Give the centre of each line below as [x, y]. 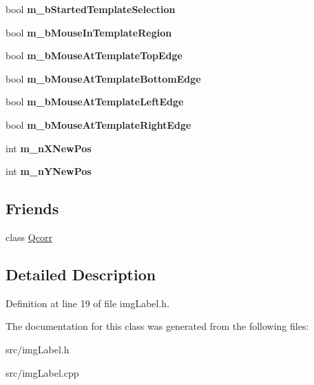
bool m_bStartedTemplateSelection [91, 9]
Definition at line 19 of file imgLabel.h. [88, 303]
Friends [32, 208]
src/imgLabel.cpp [42, 372]
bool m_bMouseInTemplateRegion [89, 32]
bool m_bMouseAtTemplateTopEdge [94, 55]
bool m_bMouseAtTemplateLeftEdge [95, 102]
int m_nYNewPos [49, 171]
